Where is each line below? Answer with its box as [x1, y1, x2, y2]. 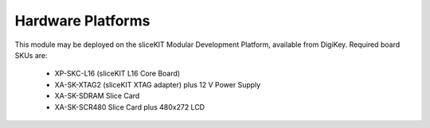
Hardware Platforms [14, 12, 150, 29]
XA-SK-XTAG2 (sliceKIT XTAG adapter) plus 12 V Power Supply [54, 80, 261, 89]
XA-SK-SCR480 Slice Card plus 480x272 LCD [54, 102, 205, 111]
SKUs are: [14, 50, 48, 60]
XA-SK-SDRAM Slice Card [54, 91, 140, 101]
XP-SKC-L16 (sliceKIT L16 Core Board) [54, 68, 181, 79]
